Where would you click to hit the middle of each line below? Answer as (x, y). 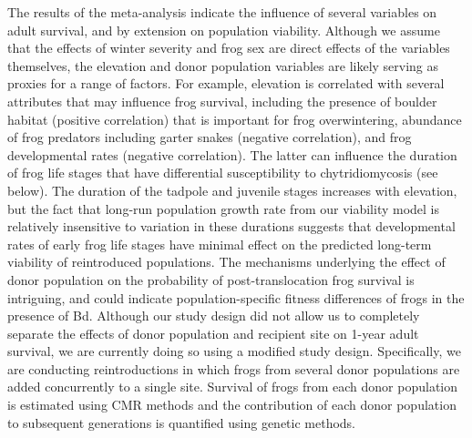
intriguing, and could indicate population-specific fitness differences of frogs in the (236, 297)
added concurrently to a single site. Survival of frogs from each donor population (233, 387)
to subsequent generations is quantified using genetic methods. (182, 422)
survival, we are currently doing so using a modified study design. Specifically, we (234, 351)
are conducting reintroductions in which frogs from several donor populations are (234, 368)
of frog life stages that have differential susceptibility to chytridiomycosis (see (223, 173)
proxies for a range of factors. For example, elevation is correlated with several (226, 83)
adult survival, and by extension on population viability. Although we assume (224, 30)
